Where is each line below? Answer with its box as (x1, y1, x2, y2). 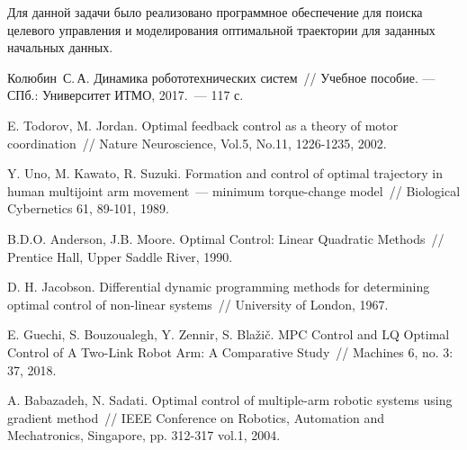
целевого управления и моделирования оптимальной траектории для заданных (7, 20, 436, 39)
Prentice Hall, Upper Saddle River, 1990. (7, 247, 233, 265)
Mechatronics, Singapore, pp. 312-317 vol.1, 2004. (7, 426, 281, 445)
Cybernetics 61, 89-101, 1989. (7, 199, 169, 218)
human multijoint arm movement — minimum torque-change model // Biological (7, 181, 461, 200)
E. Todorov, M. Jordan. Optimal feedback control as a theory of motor (7, 115, 399, 134)
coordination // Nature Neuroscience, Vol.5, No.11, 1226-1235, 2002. (7, 133, 387, 152)
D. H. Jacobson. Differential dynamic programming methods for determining (7, 277, 430, 296)
